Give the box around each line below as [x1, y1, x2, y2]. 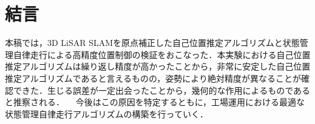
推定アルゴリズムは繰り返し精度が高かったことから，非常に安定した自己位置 [5, 60, 311, 73]
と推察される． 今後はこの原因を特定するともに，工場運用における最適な [5, 96, 305, 108]
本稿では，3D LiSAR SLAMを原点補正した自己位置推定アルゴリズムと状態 [5, 36, 300, 49]
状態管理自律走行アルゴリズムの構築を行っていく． [5, 107, 208, 120]
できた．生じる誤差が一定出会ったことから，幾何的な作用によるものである [13, 83, 311, 96]
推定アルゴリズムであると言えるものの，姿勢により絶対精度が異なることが [5, 71, 301, 84]
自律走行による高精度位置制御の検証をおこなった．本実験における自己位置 [13, 48, 311, 60]
